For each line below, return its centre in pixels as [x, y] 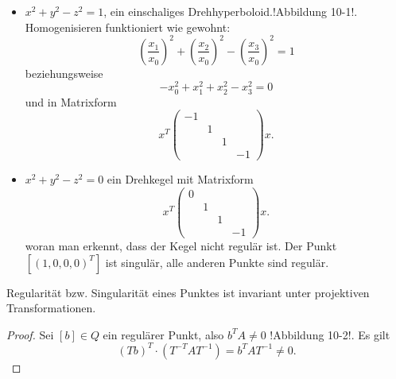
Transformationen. [51, 308]
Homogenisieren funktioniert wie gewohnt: [128, 27]
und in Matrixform [71, 101]
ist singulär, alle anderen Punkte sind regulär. [217, 262]
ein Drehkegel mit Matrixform [180, 179]
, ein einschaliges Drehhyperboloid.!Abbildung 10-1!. [231, 11]
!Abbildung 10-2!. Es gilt [330, 334]
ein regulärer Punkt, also [163, 334]
